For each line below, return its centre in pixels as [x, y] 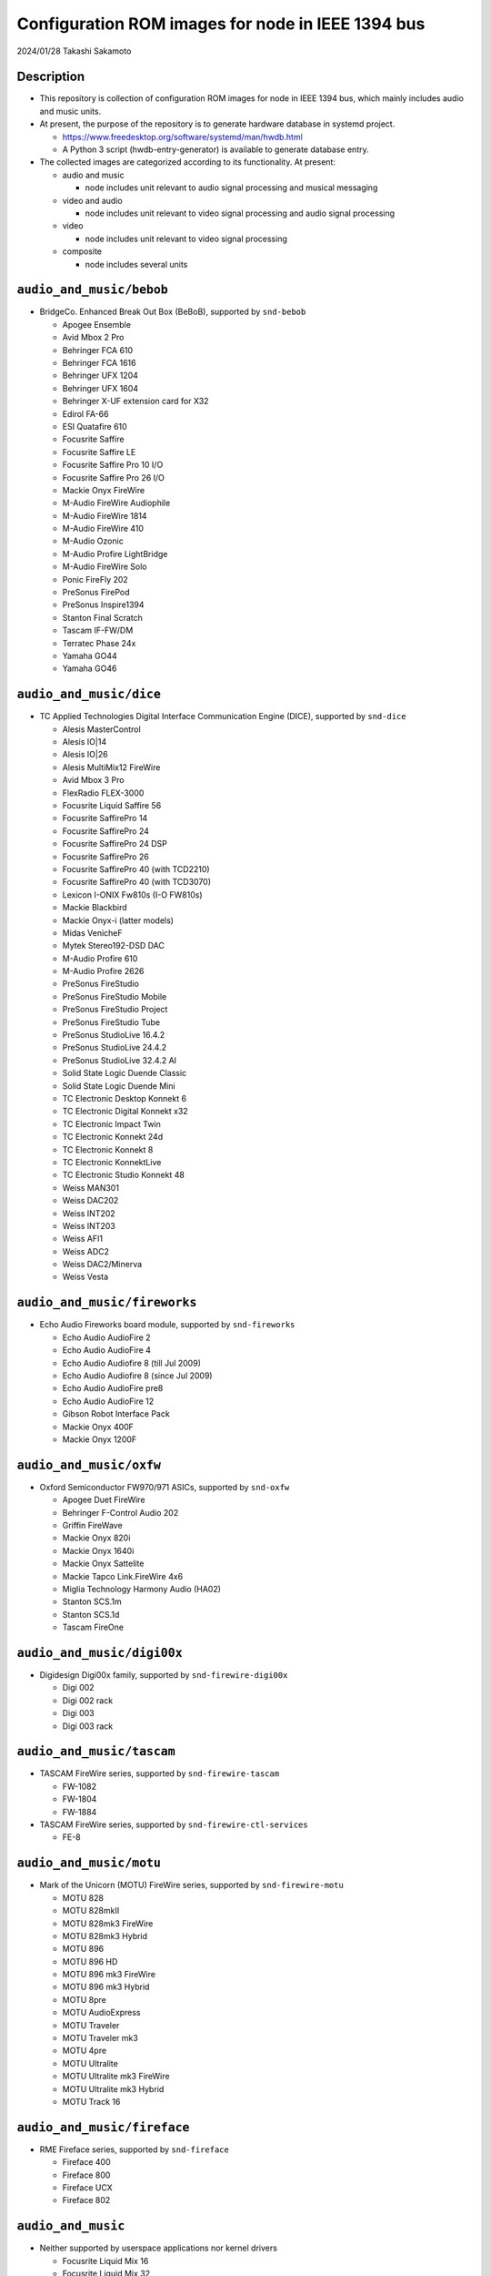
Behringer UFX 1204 [100, 376]
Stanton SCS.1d [91, 1614]
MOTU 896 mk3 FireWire [109, 1975]
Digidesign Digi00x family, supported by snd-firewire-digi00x [164, 1675]
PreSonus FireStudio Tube [111, 1022]
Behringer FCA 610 [98, 350]
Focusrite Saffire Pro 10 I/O [113, 465]
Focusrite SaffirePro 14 [105, 818]
